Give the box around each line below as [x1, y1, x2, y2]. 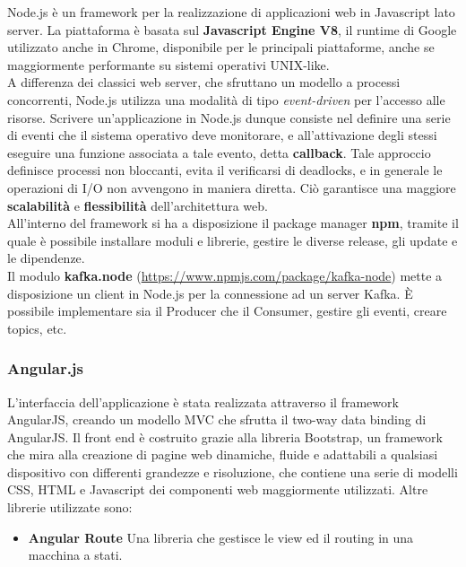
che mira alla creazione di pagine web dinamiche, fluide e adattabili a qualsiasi [7, 445, 438, 464]
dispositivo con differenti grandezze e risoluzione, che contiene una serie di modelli [7, 462, 458, 481]
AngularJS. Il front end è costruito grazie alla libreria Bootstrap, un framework [7, 427, 443, 446]
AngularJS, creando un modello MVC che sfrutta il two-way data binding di [7, 410, 427, 429]
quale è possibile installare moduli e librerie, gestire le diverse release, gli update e [7, 231, 458, 249]
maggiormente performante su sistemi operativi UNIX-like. [7, 55, 330, 74]
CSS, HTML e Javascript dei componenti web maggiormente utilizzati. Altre [7, 480, 428, 499]
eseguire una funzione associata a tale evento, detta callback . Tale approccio [7, 143, 431, 161]
